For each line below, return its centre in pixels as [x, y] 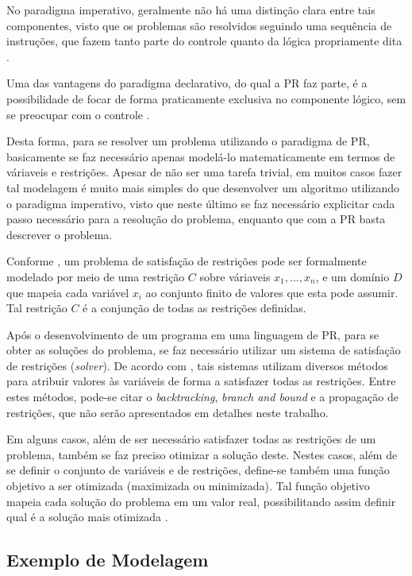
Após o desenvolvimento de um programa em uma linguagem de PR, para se [193, 334]
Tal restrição [37, 308]
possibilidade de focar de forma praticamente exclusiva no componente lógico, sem [206, 98]
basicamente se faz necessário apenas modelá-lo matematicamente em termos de [201, 156]
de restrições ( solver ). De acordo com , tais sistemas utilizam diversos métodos [197, 365]
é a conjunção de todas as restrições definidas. [194, 308]
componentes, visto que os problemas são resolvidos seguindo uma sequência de [199, 25]
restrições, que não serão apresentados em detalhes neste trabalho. [167, 412]
